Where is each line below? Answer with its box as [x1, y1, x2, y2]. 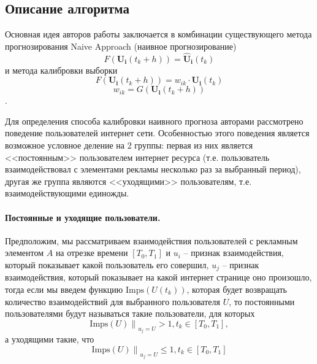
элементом [5, 246, 44, 259]
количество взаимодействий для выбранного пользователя [5, 295, 220, 308]
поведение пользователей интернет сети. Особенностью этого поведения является [5, 126, 310, 139]
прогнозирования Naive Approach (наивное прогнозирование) [5, 39, 237, 52]
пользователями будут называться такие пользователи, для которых [5, 307, 255, 320]
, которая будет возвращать [186, 282, 288, 295]
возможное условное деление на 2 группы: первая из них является [5, 138, 253, 151]
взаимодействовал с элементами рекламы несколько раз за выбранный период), [5, 163, 301, 176]
